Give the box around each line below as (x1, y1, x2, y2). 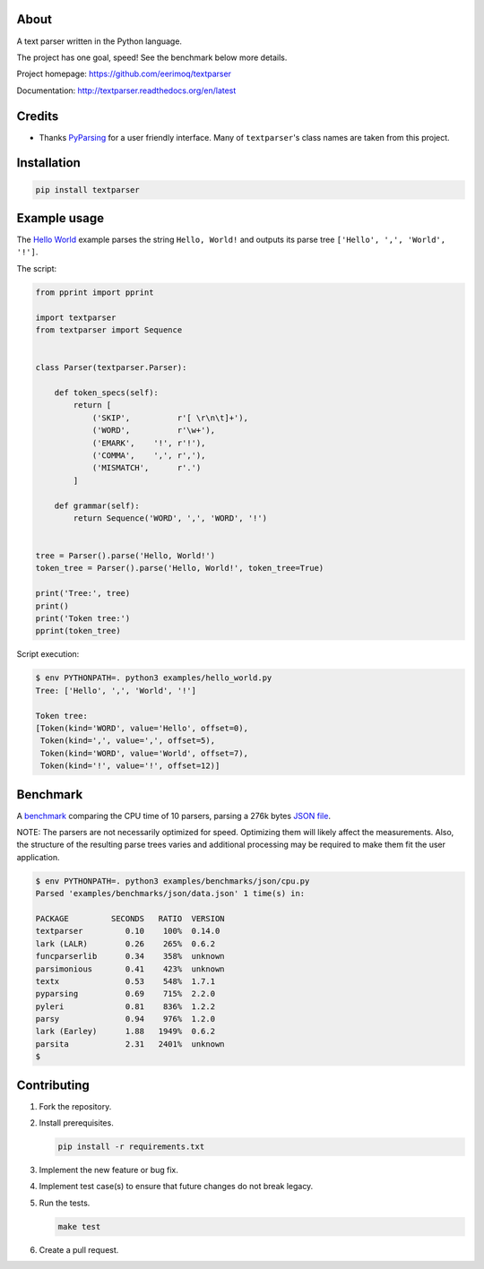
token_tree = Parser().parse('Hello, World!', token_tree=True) (35, 563, 324, 574)
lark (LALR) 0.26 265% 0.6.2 (35, 938, 215, 949)
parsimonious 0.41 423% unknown (35, 963, 225, 974)
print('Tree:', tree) (35, 588, 131, 599)
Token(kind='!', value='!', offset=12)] (40, 761, 220, 771)
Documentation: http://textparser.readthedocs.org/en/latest (16, 85, 237, 96)
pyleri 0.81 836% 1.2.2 (35, 1001, 215, 1012)
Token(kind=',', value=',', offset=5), (40, 736, 215, 746)
